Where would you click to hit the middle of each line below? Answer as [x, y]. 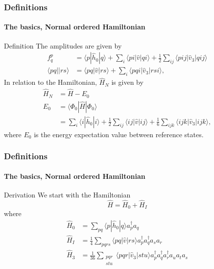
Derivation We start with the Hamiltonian [67, 194]
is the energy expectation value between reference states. [119, 134]
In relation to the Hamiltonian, [50, 82]
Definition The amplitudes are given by [63, 45]
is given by [127, 82]
